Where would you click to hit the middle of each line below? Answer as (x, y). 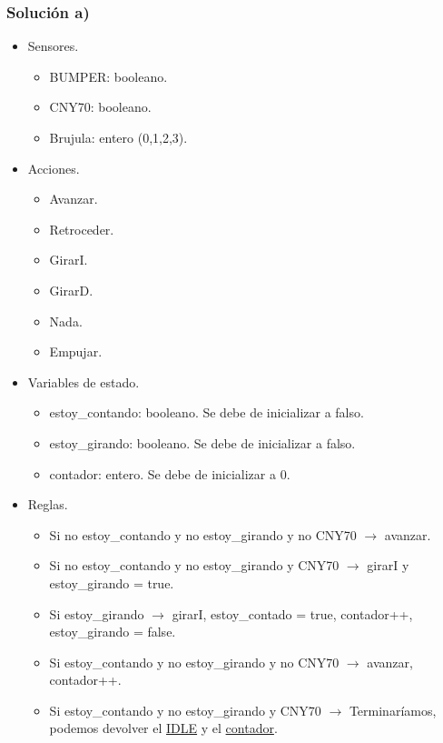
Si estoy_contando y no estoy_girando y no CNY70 (194, 662)
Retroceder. (82, 229)
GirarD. (71, 290)
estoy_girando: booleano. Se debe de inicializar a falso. (202, 442)
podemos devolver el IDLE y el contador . (163, 728)
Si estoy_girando (97, 613)
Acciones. (54, 168)
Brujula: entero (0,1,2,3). (118, 137)
